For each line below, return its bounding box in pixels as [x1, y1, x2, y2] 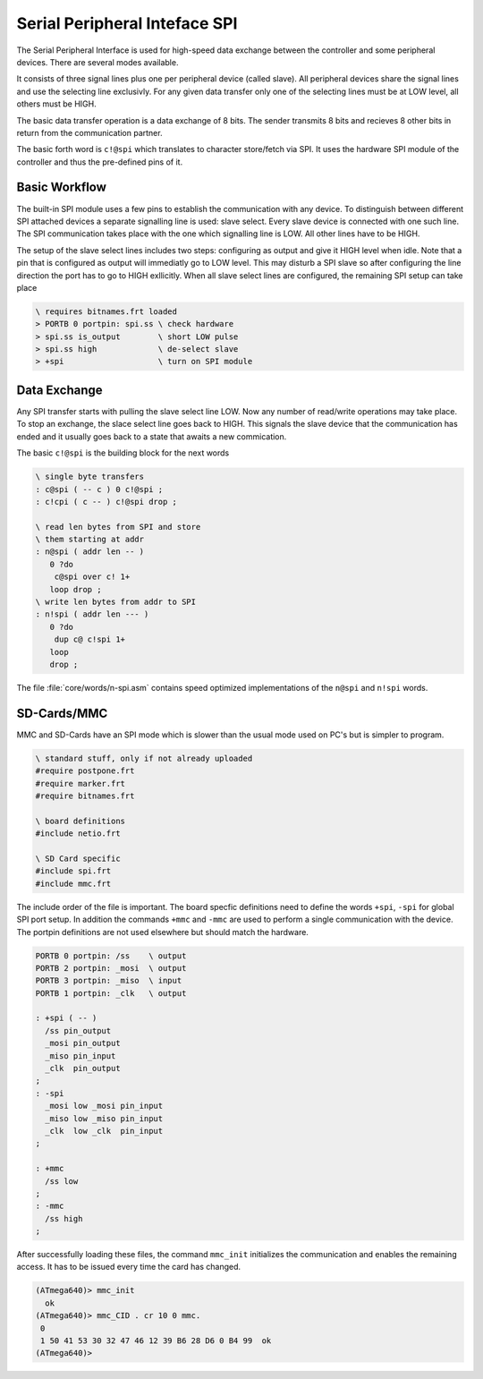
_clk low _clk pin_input [45, 1126, 164, 1136]
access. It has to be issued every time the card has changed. [16, 1262, 241, 1273]
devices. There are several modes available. [16, 56, 179, 67]
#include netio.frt [35, 829, 121, 838]
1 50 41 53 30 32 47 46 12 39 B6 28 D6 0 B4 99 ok [40, 1336, 272, 1346]
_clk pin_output [45, 1063, 121, 1074]
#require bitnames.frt [35, 791, 135, 801]
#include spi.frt [35, 866, 112, 876]
